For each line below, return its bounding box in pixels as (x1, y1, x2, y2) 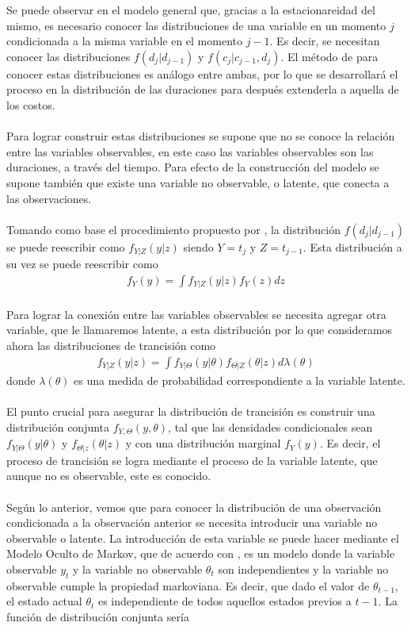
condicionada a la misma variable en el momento (6, 33, 242, 49)
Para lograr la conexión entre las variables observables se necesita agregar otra (6, 305, 386, 322)
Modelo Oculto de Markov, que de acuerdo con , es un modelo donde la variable (6, 545, 395, 562)
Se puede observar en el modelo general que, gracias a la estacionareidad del (6, 2, 375, 17)
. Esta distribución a (303, 238, 402, 255)
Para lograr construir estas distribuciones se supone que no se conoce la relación (6, 128, 395, 144)
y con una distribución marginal (125, 435, 281, 451)
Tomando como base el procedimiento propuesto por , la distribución (6, 221, 341, 237)
